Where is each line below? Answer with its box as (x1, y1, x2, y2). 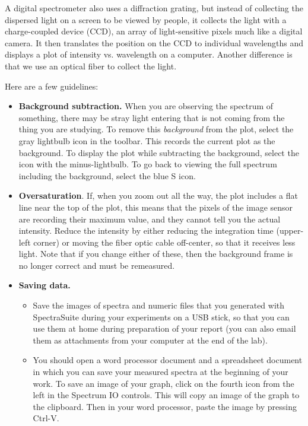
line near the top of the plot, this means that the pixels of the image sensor (18, 201, 293, 213)
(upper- (276, 224, 304, 237)
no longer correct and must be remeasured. (18, 259, 175, 271)
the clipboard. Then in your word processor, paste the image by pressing (33, 400, 297, 412)
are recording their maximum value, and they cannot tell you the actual (18, 212, 281, 225)
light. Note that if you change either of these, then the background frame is (18, 247, 293, 260)
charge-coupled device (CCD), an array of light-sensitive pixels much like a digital (5, 25, 303, 37)
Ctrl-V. (33, 412, 59, 424)
